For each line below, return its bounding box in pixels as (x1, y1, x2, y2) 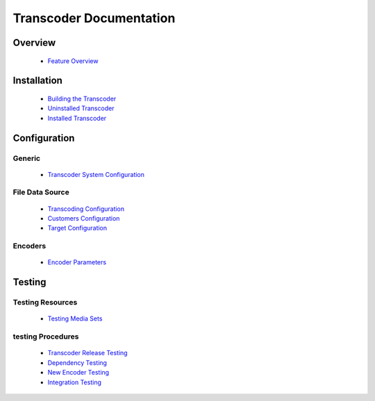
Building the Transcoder (47, 94, 117, 103)
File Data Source (12, 187, 69, 197)
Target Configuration (47, 224, 108, 232)
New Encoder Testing (47, 368, 110, 377)
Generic (12, 153, 41, 163)
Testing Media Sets (47, 314, 103, 323)
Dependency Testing (47, 358, 108, 367)
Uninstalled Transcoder (47, 104, 115, 112)
